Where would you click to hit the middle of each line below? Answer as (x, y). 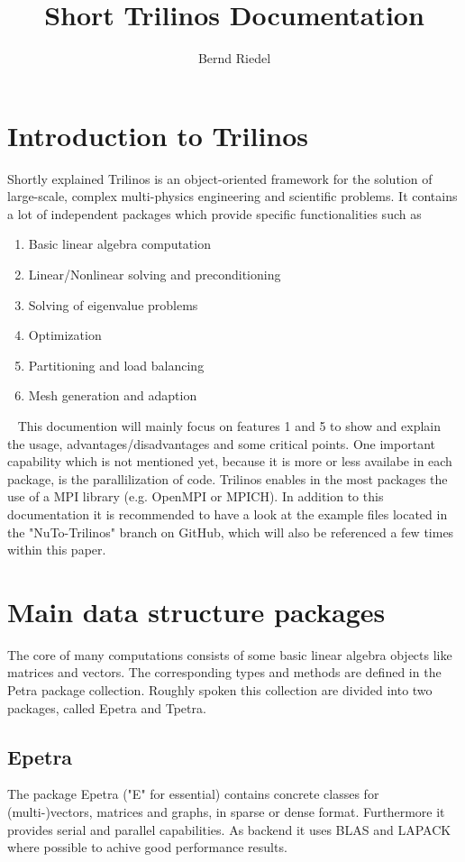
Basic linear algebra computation (119, 244)
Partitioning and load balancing (116, 365)
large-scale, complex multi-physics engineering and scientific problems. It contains (232, 196)
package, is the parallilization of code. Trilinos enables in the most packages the (228, 478)
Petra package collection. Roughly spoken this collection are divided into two (220, 690)
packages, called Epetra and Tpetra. (107, 707)
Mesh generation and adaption (113, 395)
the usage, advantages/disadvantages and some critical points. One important (221, 443)
